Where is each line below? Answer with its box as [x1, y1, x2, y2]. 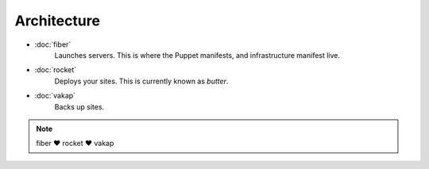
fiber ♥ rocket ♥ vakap [36, 139, 114, 148]
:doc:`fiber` [34, 40, 71, 49]
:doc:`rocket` [34, 65, 77, 75]
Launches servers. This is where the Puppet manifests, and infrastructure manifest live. [54, 50, 341, 60]
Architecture [14, 12, 101, 29]
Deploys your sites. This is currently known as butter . [54, 76, 229, 86]
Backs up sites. [54, 102, 105, 111]
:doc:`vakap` [34, 91, 75, 101]
